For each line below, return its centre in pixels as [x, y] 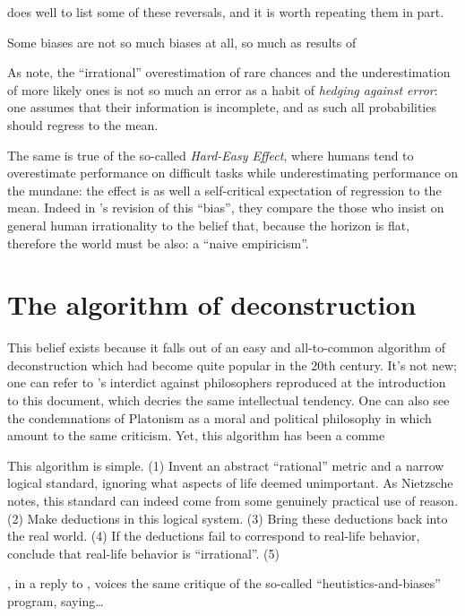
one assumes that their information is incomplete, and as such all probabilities [222, 107]
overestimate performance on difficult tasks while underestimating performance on [232, 173]
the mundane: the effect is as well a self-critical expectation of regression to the [224, 190]
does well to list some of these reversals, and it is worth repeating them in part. [226, 12]
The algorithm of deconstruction [212, 304]
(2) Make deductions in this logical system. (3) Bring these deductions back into [228, 518]
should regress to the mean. [83, 124]
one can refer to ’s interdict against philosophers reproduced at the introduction [227, 382]
